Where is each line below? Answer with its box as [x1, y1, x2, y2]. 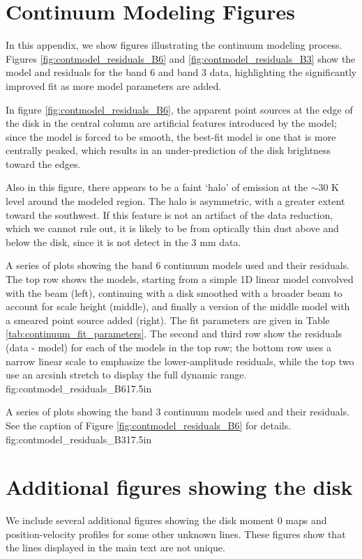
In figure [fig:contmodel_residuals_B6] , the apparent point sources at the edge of [6, 102, 353, 116]
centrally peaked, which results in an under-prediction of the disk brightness [6, 143, 331, 158]
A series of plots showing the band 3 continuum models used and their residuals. [6, 404, 350, 419]
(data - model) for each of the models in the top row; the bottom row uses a [6, 340, 331, 354]
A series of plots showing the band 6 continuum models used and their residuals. [6, 258, 350, 273]
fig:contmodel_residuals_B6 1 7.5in [6, 381, 152, 395]
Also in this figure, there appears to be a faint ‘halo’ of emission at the [6, 180, 308, 194]
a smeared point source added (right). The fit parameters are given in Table [6, 312, 330, 327]
